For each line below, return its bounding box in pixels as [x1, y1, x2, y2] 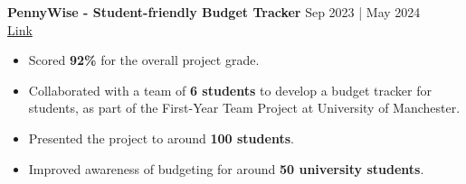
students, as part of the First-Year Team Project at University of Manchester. [28, 98, 461, 117]
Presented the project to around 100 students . [28, 128, 294, 147]
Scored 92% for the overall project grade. [28, 51, 260, 69]
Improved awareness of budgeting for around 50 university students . [28, 159, 424, 178]
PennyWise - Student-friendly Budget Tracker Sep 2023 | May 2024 [7, 3, 421, 21]
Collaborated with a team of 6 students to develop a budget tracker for [28, 80, 432, 99]
